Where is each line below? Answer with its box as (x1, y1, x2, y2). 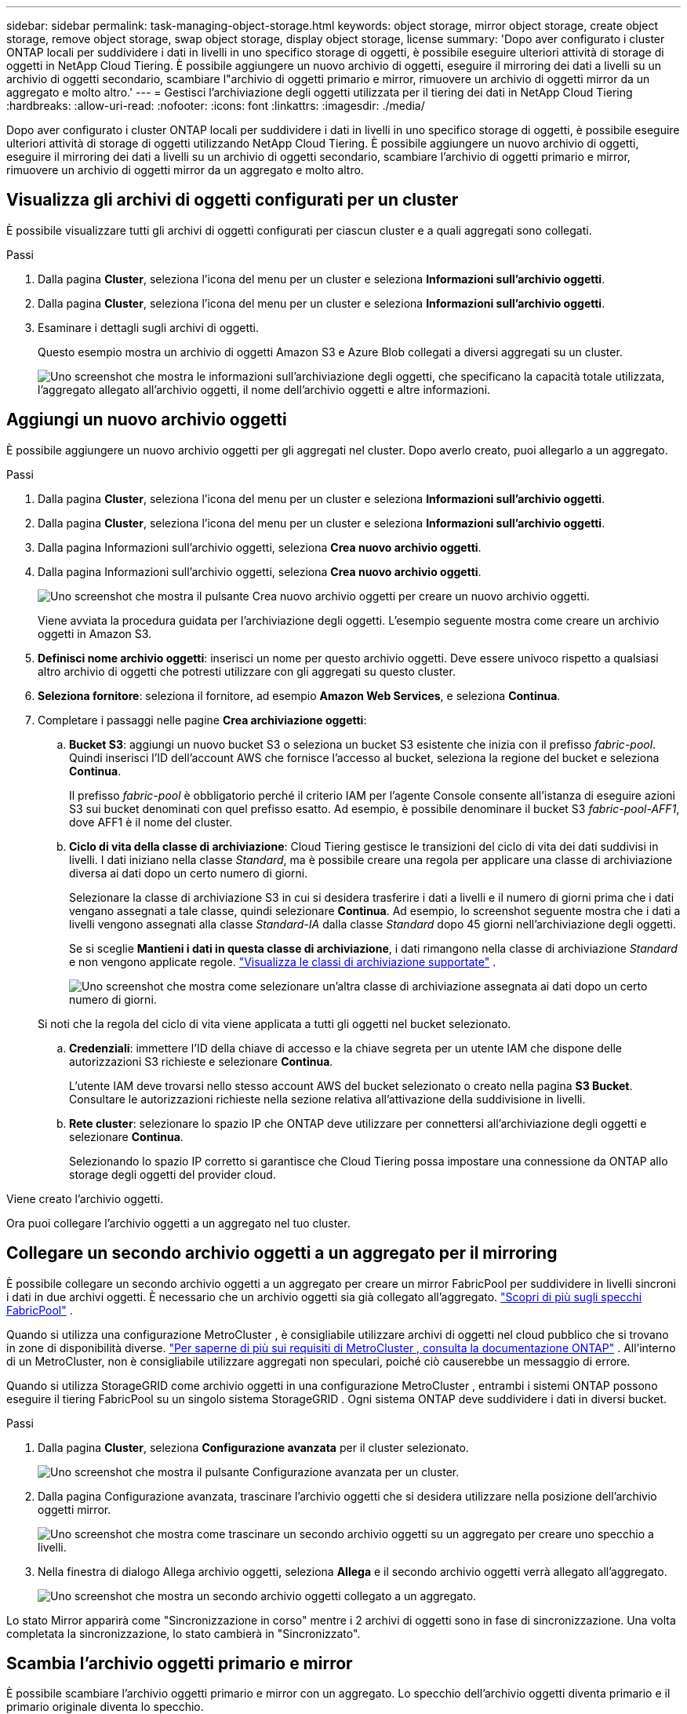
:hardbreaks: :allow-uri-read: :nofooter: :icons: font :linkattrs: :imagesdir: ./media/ (6, 99, 425, 112)
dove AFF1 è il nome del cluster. (69, 815, 233, 829)
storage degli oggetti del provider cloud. (69, 1167, 276, 1181)
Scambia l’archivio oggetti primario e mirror (6, 1653, 353, 1673)
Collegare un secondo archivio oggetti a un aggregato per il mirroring (6, 1243, 558, 1264)
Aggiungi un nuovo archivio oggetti (6, 410, 287, 430)
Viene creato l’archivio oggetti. (6, 1191, 164, 1205)
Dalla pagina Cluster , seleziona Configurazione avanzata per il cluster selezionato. (38, 1440, 469, 1454)
